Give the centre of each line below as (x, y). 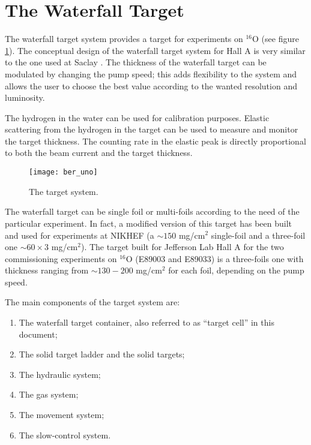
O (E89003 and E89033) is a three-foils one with (215, 258)
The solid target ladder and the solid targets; (102, 354)
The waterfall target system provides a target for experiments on (124, 39)
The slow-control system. (65, 435)
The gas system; (49, 394)
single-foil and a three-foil (258, 235)
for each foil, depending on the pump (236, 270)
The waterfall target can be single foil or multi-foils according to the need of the (152, 211)
